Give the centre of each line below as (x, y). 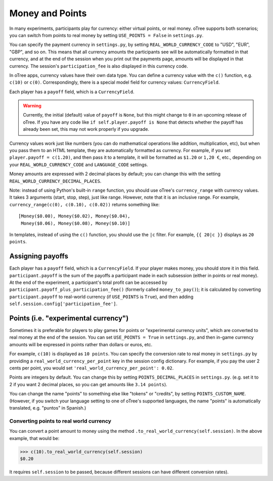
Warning (32, 106)
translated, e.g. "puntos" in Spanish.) (48, 408)
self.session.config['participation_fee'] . (63, 304)
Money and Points (48, 13)
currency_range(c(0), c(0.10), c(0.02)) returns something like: (84, 204)
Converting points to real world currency (60, 421)
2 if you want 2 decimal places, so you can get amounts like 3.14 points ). (88, 384)
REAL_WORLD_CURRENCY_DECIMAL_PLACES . (55, 181)
